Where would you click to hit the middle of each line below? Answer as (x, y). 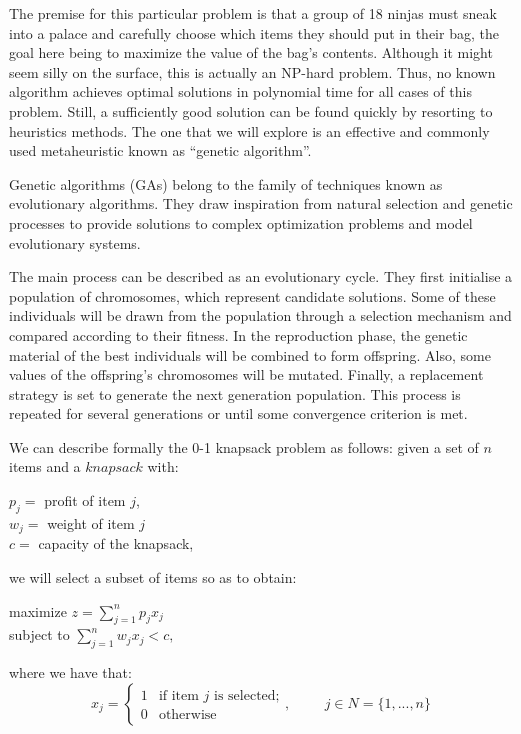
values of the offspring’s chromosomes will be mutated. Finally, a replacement (246, 374)
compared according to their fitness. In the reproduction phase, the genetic (238, 334)
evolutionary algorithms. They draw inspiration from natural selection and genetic (261, 203)
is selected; (247, 695)
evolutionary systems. (75, 242)
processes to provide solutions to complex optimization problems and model (241, 222)
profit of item (85, 500)
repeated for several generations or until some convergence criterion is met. (238, 413)
